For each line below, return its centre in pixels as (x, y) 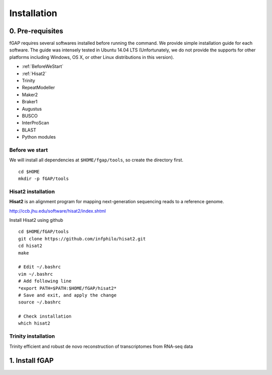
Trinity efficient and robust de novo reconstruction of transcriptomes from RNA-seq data (101, 346)
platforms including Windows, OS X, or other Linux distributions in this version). (92, 57)
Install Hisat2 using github (36, 220)
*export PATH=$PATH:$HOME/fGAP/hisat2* (67, 288)
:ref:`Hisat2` (34, 74)
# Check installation (45, 317)
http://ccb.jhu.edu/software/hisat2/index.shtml (57, 211)
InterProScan (36, 123)
